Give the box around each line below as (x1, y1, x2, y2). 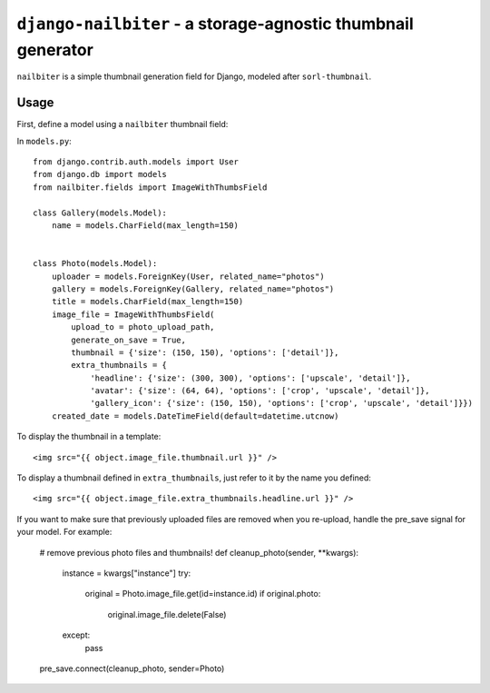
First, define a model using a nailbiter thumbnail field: (16, 119, 229, 130)
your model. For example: (16, 527, 113, 538)
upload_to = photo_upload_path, (71, 322, 215, 332)
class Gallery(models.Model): (33, 207, 168, 218)
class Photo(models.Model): (33, 259, 158, 269)
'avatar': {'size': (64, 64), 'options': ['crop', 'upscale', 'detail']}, (90, 386, 430, 396)
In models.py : (16, 135, 72, 146)
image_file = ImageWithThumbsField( (51, 309, 215, 320)
